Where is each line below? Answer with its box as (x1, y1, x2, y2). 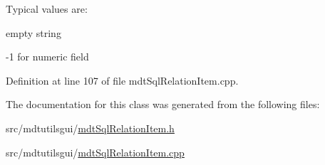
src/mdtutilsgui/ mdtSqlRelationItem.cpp (6, 144, 185, 159)
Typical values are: (6, 1, 88, 16)
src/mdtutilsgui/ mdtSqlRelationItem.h (6, 120, 175, 135)
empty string (6, 25, 61, 40)
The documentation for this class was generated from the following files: (6, 97, 320, 112)
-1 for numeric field (6, 49, 89, 64)
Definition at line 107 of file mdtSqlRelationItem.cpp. (6, 73, 239, 87)
